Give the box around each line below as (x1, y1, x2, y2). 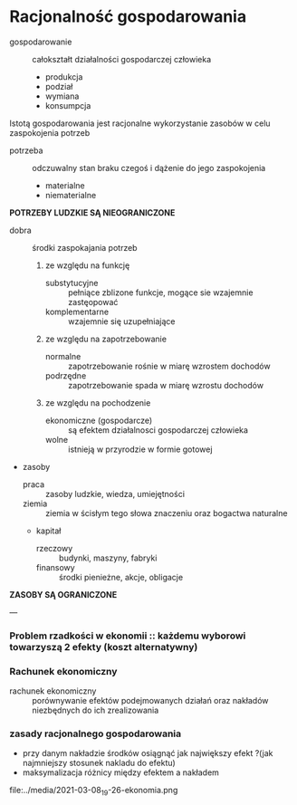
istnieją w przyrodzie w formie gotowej (67, 444, 213, 455)
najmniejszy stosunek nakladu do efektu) (22, 758, 177, 769)
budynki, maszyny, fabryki (58, 552, 158, 563)
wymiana (44, 91, 80, 101)
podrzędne (44, 369, 87, 381)
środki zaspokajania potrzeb (32, 242, 138, 253)
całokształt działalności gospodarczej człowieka (32, 53, 212, 64)
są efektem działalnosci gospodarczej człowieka (67, 424, 249, 436)
